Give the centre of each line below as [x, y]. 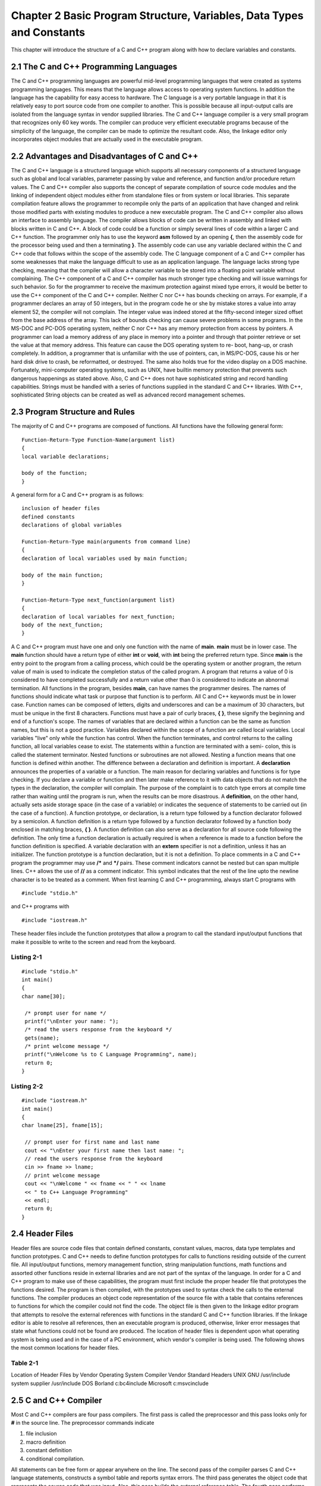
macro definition [46, 1442]
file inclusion [41, 1434]
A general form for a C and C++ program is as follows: [77, 495]
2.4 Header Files [42, 1234]
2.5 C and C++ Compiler [56, 1400]
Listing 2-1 [26, 957]
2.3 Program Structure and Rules [73, 412]
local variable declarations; [66, 456]
